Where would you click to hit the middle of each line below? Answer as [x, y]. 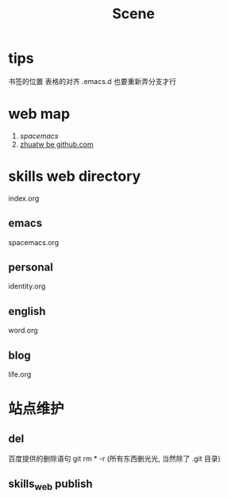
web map [39, 114]
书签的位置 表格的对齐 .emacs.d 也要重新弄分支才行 [93, 81]
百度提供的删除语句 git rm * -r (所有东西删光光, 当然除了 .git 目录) [114, 459]
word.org [23, 331]
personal [31, 268]
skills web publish [50, 485]
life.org [20, 374]
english [27, 311]
